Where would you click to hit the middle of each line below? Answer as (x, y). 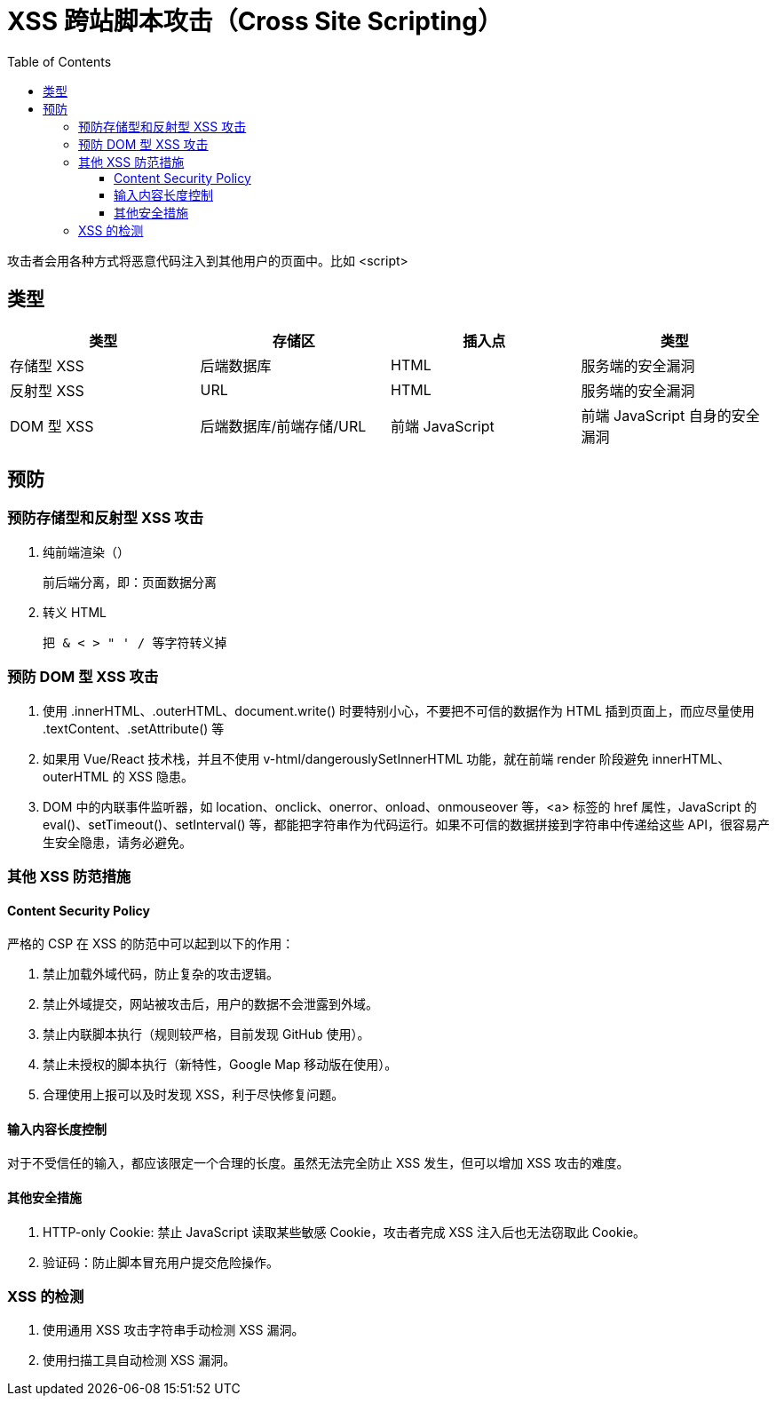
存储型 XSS (47, 365)
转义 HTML (75, 612)
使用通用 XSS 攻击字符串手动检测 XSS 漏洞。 (174, 1330)
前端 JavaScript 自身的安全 (670, 415)
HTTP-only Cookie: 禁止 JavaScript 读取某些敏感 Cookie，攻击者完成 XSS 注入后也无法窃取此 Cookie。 (344, 1232)
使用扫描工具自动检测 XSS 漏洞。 (139, 1360)
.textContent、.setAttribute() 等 (134, 728)
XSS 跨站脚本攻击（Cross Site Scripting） (255, 21)
